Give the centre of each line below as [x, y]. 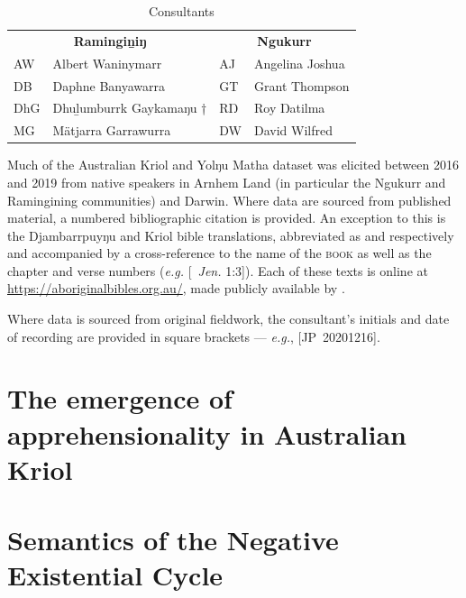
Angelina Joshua [300, 63]
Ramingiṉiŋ [110, 40]
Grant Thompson [302, 85]
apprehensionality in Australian [207, 433]
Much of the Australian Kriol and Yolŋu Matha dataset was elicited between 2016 [233, 165]
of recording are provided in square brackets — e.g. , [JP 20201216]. [194, 336]
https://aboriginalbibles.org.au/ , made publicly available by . [176, 288]
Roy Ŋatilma [290, 108]
